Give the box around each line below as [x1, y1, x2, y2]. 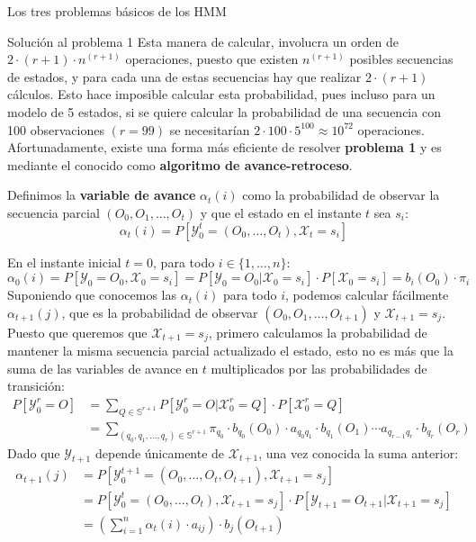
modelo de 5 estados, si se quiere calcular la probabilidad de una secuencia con [7, 102, 441, 121]
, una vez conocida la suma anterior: [258, 443, 459, 462]
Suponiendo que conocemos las [7, 285, 176, 304]
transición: [7, 376, 65, 395]
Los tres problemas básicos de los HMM [7, 2, 227, 20]
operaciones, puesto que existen [125, 50, 299, 68]
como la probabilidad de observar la [242, 185, 440, 204]
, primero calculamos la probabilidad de [208, 322, 427, 341]
